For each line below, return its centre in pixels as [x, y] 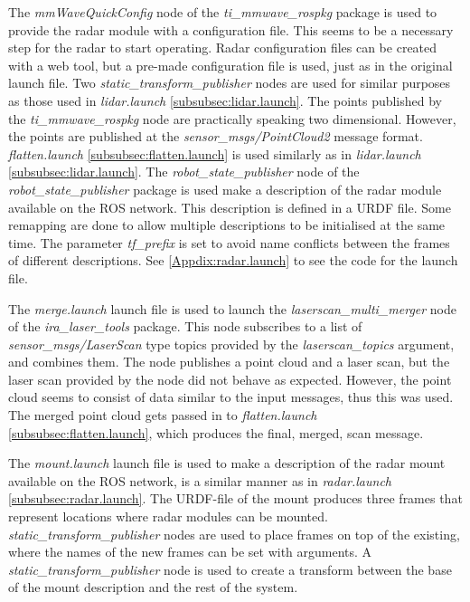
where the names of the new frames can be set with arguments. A [190, 552]
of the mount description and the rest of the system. [153, 587]
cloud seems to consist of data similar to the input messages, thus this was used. [231, 397]
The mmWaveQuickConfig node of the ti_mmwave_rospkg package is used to [223, 12]
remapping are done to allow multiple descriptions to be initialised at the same [227, 225]
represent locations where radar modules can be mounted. [168, 516]
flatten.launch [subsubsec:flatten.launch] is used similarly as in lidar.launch [215, 153]
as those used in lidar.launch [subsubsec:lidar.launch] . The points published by [226, 100]
